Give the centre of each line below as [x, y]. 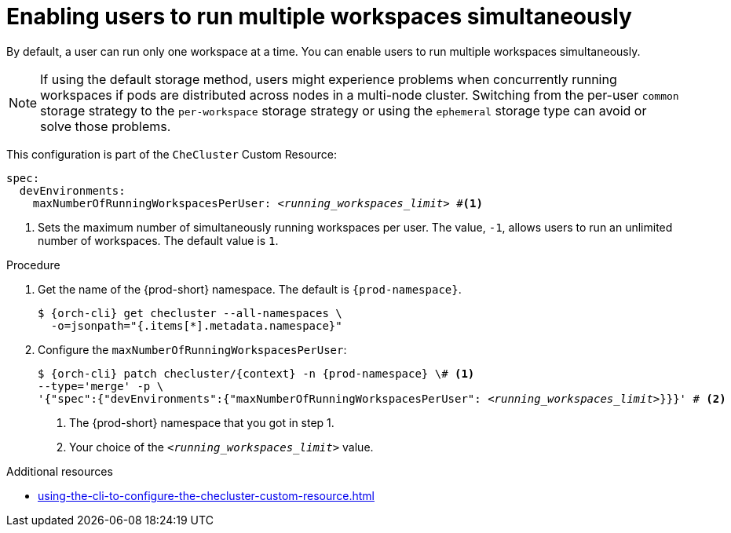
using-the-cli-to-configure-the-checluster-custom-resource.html [206, 495]
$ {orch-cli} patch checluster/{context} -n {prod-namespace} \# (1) [256, 373]
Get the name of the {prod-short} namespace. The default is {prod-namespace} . [250, 289]
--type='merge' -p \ [101, 386]
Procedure [33, 265]
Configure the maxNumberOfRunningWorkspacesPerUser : [192, 349]
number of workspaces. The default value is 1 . [158, 240]
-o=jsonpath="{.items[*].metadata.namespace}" [196, 325]
